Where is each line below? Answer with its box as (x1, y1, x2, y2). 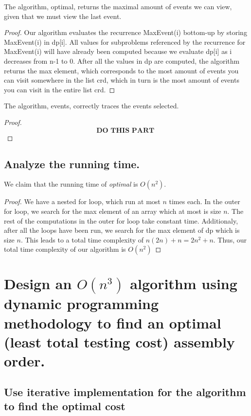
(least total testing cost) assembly (4, 331, 235, 351)
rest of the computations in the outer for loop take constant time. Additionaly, (4, 215, 238, 225)
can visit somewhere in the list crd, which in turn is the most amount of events (4, 75, 239, 85)
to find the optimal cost (4, 399, 125, 414)
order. (4, 351, 45, 371)
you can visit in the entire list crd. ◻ (4, 84, 115, 94)
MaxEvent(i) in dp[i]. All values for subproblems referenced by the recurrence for (4, 36, 246, 47)
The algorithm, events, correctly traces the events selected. (4, 101, 179, 111)
